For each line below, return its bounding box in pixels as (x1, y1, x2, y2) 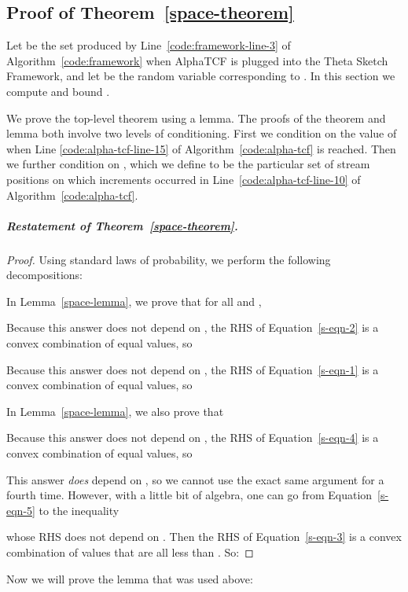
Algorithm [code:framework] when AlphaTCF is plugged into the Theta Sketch (6, 52, 388, 68)
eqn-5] (6, 502, 35, 518)
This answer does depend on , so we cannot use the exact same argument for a (6, 471, 384, 487)
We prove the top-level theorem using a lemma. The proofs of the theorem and (6, 109, 386, 126)
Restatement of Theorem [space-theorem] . (6, 217, 238, 233)
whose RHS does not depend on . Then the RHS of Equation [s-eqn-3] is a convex (6, 528, 402, 545)
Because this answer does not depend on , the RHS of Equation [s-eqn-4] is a (6, 429, 379, 446)
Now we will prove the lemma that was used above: (6, 570, 253, 586)
